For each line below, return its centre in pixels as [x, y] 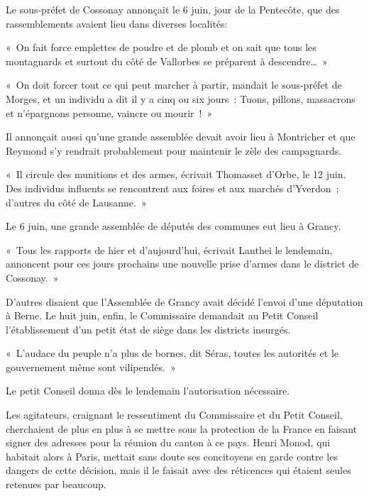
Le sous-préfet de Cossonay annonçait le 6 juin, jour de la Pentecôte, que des [173, 9]
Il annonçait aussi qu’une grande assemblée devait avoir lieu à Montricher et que [181, 137]
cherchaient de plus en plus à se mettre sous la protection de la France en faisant [182, 428]
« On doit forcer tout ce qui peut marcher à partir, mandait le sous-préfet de [174, 85]
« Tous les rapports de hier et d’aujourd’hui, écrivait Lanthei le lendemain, [169, 249]
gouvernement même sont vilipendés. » [91, 367]
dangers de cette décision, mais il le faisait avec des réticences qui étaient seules [178, 470]
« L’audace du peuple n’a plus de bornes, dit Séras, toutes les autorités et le [172, 353]
